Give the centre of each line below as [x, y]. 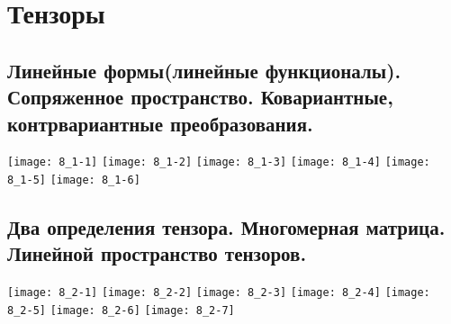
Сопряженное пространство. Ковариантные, [200, 97]
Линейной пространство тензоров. [157, 253]
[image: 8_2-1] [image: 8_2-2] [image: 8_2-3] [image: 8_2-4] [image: [219, 293]
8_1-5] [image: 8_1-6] [74, 180]
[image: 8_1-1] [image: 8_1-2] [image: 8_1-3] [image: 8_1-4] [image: [219, 162]
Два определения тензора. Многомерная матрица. [226, 227]
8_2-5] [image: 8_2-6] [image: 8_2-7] [121, 310]
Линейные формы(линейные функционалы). [204, 70]
